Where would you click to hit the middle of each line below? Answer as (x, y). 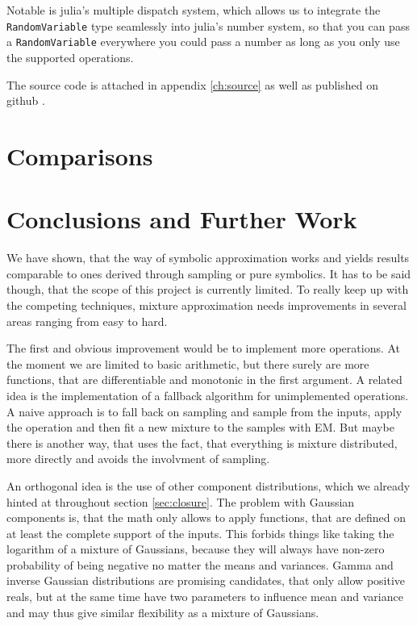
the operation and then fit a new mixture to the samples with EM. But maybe (200, 427)
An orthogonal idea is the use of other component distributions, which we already (208, 485)
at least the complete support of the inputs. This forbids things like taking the (200, 533)
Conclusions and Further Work (182, 219)
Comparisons (80, 155)
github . (26, 100)
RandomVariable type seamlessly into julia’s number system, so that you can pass (208, 25)
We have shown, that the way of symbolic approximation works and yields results (208, 258)
